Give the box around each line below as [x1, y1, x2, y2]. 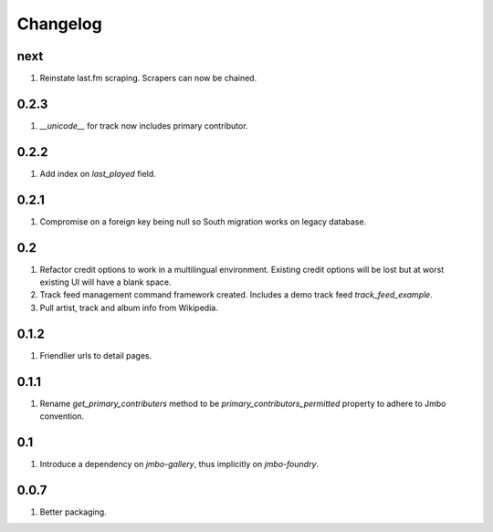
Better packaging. [39, 506, 107, 517]
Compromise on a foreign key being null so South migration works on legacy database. [39, 215, 367, 227]
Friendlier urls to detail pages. [39, 349, 152, 360]
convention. [39, 411, 85, 422]
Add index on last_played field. [39, 168, 157, 179]
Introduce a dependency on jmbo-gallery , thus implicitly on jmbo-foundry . [39, 458, 320, 469]
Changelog [16, 14, 102, 34]
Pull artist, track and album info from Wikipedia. [39, 302, 218, 313]
